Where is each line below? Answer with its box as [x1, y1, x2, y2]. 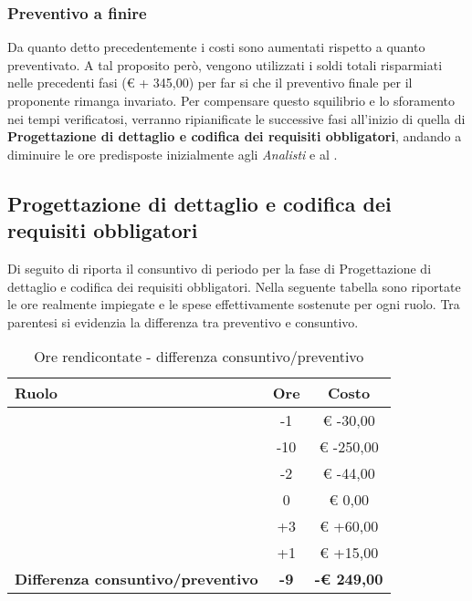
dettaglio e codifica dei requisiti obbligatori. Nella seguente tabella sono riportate [7, 276, 461, 295]
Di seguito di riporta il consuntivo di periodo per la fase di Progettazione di [7, 258, 432, 277]
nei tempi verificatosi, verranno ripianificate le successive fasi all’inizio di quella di [7, 109, 466, 128]
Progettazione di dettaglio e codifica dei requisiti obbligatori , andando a [7, 127, 462, 146]
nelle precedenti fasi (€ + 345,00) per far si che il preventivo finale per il [7, 73, 413, 92]
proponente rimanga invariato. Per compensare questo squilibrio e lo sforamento [7, 91, 456, 109]
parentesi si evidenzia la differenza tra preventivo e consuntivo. [7, 312, 359, 331]
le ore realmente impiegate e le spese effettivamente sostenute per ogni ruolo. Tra [7, 295, 460, 314]
